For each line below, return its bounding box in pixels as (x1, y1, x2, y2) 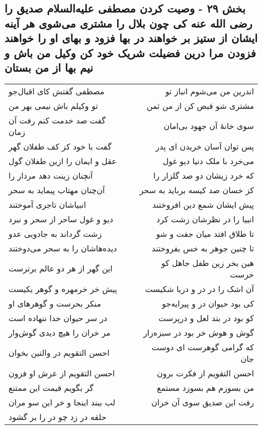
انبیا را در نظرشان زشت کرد (156, 213, 254, 225)
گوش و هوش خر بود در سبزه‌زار (143, 326, 254, 338)
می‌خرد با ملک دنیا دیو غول (162, 155, 254, 167)
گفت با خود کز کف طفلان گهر (9, 140, 112, 152)
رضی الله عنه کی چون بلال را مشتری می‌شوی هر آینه (5, 15, 252, 31)
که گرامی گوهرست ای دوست (151, 341, 254, 353)
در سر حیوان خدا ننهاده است (9, 312, 108, 324)
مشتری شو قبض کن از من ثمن (146, 99, 254, 111)
